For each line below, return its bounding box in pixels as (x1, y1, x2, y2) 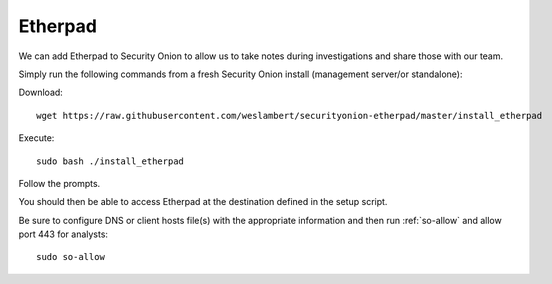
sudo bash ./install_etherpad (36, 155, 185, 167)
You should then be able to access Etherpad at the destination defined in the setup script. (18, 196, 388, 208)
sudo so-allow (36, 251, 105, 263)
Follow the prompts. (18, 177, 101, 189)
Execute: (18, 132, 55, 144)
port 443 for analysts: (18, 228, 109, 240)
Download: (18, 86, 64, 99)
